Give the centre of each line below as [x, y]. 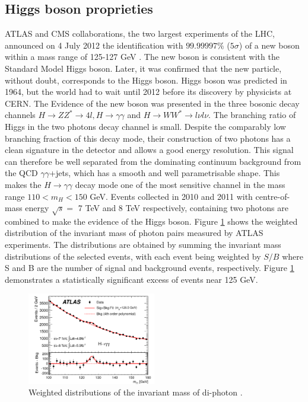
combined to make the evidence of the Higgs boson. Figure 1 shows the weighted [151, 221]
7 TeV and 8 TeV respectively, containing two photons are [183, 208]
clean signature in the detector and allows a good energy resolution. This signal [149, 150]
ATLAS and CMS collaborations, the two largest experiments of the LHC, [140, 33]
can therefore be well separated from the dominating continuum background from [153, 161]
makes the [23, 184]
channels [20, 115]
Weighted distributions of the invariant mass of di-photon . [136, 392]
